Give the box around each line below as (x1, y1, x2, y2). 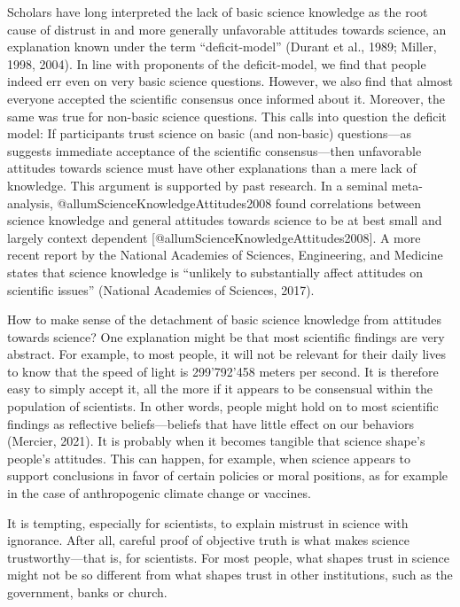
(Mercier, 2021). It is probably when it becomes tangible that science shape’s (7, 432, 425, 450)
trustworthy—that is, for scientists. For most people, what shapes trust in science (7, 548, 449, 566)
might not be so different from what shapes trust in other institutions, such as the (7, 565, 453, 584)
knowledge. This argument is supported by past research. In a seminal (7, 175, 388, 194)
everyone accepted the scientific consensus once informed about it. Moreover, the (7, 89, 445, 107)
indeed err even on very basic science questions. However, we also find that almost (7, 72, 453, 90)
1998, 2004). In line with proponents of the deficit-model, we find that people (7, 54, 426, 73)
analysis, (7, 193, 53, 212)
